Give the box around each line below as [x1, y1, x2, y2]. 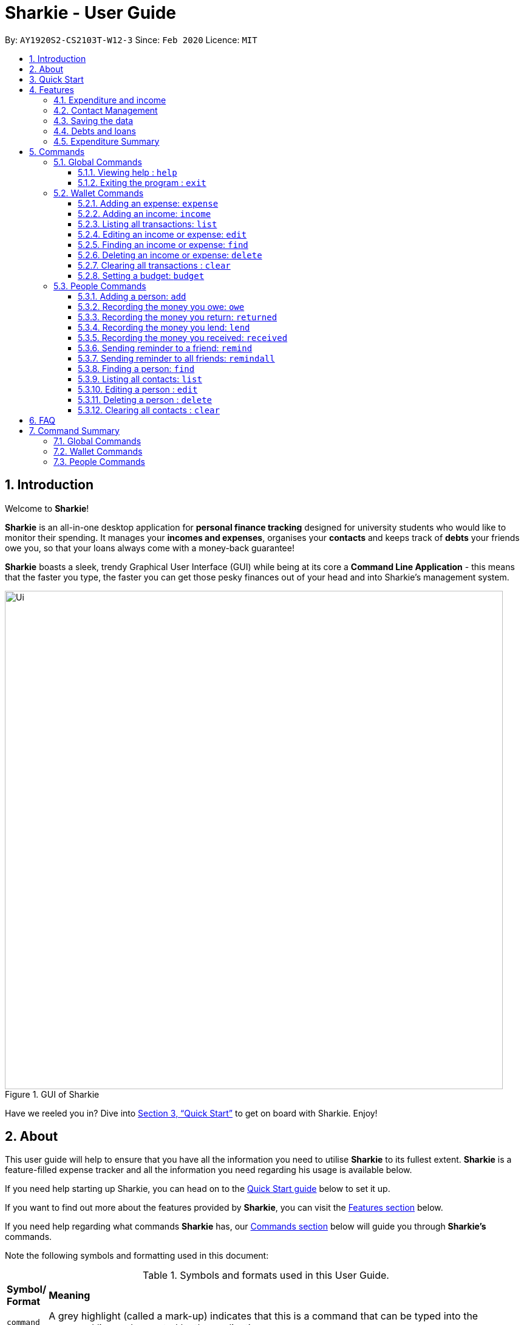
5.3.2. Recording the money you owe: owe [78, 301, 245, 312]
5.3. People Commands [53, 280, 146, 291]
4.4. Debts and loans [53, 125, 136, 136]
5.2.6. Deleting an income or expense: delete [78, 249, 262, 260]
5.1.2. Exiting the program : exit [78, 177, 206, 188]
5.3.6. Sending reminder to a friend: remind [78, 342, 253, 353]
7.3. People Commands [53, 456, 145, 467]
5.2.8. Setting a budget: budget [78, 270, 205, 281]
